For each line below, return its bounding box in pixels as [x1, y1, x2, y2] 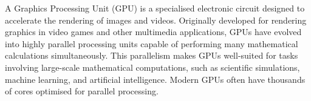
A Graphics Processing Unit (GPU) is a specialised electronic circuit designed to [5, 2, 305, 14]
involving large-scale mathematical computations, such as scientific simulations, [5, 60, 300, 73]
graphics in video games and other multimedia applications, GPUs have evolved [5, 25, 302, 38]
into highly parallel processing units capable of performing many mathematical [5, 37, 298, 50]
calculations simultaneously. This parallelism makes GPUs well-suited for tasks [5, 49, 298, 62]
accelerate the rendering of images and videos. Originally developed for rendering [5, 13, 307, 26]
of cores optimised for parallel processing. [5, 85, 159, 97]
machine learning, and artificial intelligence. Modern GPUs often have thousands [5, 73, 306, 85]
